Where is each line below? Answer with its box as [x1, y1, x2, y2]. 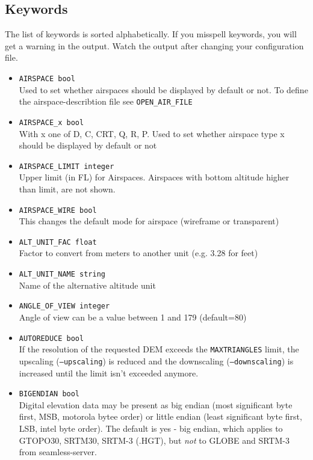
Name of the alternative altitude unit [19, 278, 156, 291]
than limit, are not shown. [19, 182, 116, 195]
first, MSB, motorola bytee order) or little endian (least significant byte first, [19, 410, 302, 423]
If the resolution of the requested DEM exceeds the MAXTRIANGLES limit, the [19, 343, 299, 355]
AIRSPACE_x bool [19, 118, 84, 127]
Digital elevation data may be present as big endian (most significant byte [19, 398, 293, 411]
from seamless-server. [19, 446, 97, 458]
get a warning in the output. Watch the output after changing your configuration [5, 39, 304, 52]
